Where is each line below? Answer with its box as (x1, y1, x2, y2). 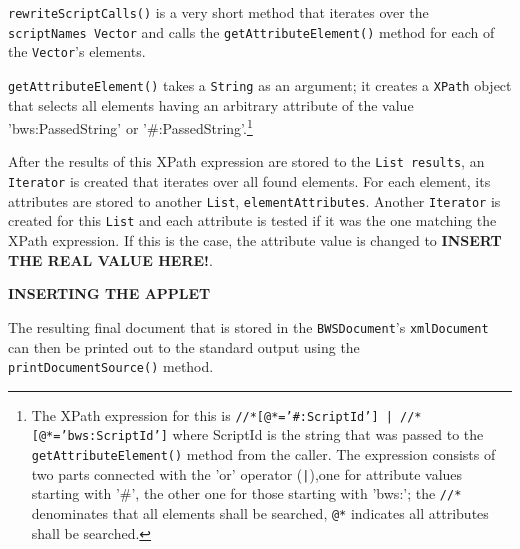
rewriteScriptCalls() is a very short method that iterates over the (8, 2, 429, 22)
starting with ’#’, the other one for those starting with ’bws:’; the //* (31, 483, 462, 504)
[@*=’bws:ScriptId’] (31, 429, 168, 444)
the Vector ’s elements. (8, 41, 146, 62)
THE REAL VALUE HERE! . (8, 249, 213, 270)
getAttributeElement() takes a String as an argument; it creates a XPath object (8, 74, 512, 95)
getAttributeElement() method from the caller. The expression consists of (31, 444, 496, 465)
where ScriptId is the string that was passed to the (172, 424, 484, 445)
